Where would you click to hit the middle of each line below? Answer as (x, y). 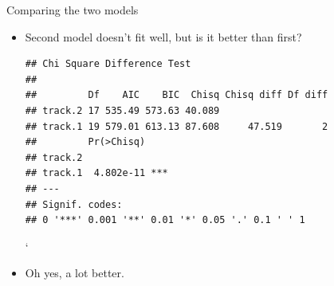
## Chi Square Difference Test (108, 64)
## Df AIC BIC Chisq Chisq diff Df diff (177, 95)
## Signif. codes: (74, 204)
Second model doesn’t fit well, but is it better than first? (163, 36)
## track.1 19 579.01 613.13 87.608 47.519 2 (177, 126)
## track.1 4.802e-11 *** (96, 173)
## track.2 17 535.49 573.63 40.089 (122, 110)
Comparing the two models (73, 10)
